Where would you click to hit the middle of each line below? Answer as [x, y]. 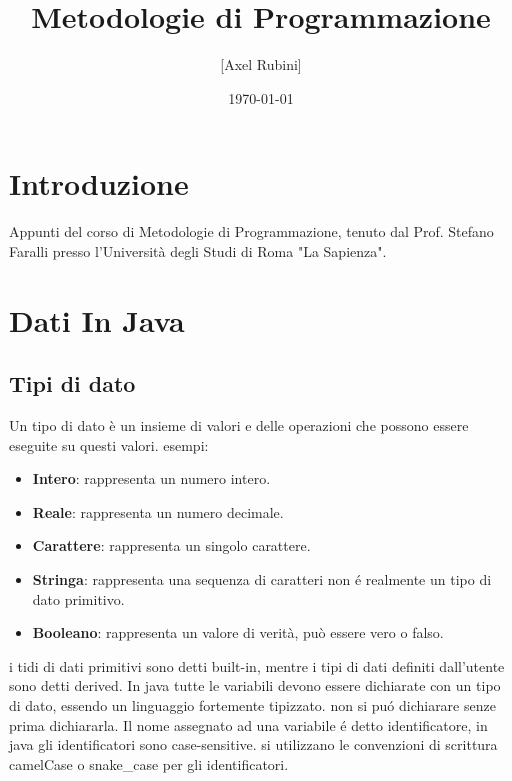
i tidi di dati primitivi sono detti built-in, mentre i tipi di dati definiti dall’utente [257, 665]
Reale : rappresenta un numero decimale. [158, 511]
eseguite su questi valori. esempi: [109, 444]
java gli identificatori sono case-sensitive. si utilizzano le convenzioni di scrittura [253, 744]
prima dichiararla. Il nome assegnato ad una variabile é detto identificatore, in [248, 724]
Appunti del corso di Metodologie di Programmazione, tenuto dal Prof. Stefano [251, 231]
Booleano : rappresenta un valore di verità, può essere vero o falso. [238, 632]
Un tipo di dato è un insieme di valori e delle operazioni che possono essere [239, 425]
